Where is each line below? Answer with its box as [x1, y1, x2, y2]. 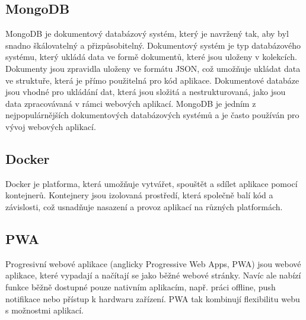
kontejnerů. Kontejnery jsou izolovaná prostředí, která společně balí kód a [5, 189, 273, 201]
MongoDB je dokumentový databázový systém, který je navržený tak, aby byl [5, 27, 289, 40]
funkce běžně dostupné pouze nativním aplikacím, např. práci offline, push [5, 280, 276, 293]
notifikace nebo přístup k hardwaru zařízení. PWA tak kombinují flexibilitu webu [5, 292, 300, 305]
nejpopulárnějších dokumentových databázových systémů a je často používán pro [5, 109, 299, 121]
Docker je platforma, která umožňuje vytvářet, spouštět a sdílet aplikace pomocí [5, 177, 298, 189]
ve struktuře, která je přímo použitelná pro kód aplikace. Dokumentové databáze [5, 74, 299, 86]
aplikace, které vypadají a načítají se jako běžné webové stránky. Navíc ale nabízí [5, 269, 301, 281]
